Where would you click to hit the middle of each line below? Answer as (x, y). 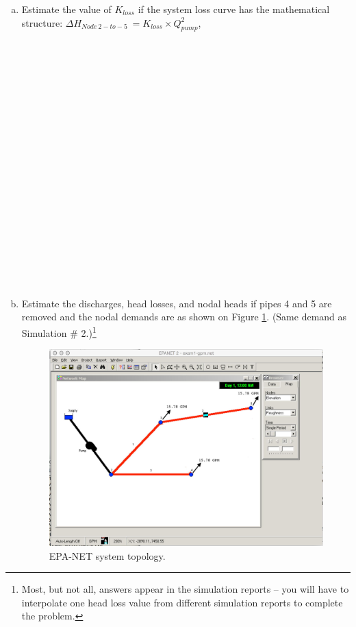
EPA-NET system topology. (107, 555)
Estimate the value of (66, 9)
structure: (42, 22)
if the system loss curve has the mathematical (234, 9)
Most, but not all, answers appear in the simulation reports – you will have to (185, 589)
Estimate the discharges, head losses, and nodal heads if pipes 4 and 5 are (177, 303)
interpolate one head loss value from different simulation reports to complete (182, 602)
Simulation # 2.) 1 (59, 331)
